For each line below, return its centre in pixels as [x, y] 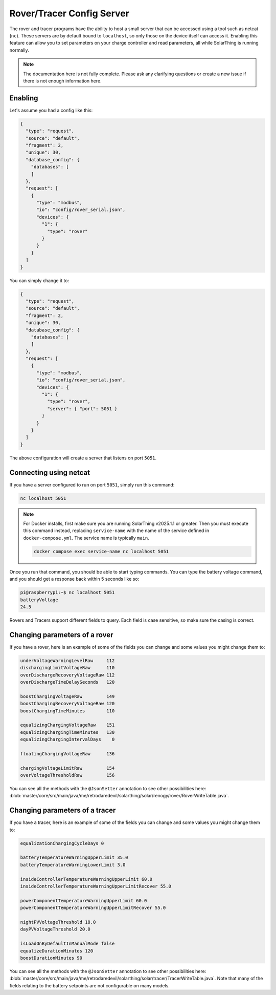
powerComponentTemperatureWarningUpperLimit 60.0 [84, 901]
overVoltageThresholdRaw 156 [67, 775]
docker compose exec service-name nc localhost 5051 [101, 551]
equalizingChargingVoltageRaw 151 [67, 725]
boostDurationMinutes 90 [51, 958]
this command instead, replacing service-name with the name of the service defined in [116, 531]
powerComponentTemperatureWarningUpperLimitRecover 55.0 [93, 908]
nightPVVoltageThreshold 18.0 [58, 922]
